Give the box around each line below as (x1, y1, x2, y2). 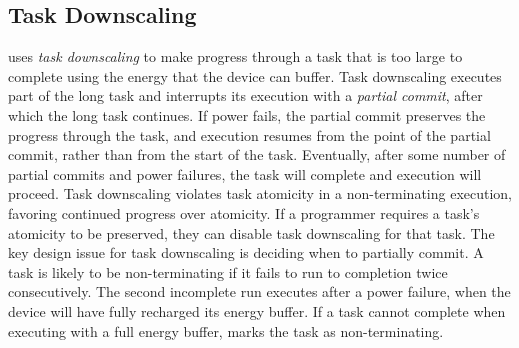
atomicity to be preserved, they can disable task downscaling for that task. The (8, 222, 495, 243)
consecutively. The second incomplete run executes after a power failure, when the (8, 281, 511, 302)
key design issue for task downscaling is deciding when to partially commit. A (8, 242, 484, 263)
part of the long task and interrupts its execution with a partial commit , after (8, 85, 483, 106)
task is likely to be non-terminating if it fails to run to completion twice (8, 261, 448, 282)
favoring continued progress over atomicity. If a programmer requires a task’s (8, 202, 480, 223)
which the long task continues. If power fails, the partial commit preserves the (8, 104, 486, 125)
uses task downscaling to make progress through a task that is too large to (8, 46, 463, 67)
